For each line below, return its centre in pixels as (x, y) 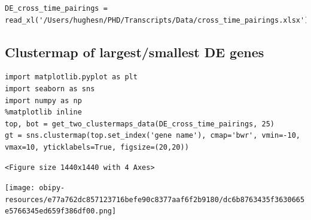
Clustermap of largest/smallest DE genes (135, 52)
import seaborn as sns (50, 89)
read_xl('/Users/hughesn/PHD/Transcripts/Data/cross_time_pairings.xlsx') (157, 20)
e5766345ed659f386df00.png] (61, 211)
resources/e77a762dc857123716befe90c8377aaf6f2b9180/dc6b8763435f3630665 (155, 199)
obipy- (52, 188)
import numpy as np (43, 100)
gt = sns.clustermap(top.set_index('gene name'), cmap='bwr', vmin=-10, (153, 136)
